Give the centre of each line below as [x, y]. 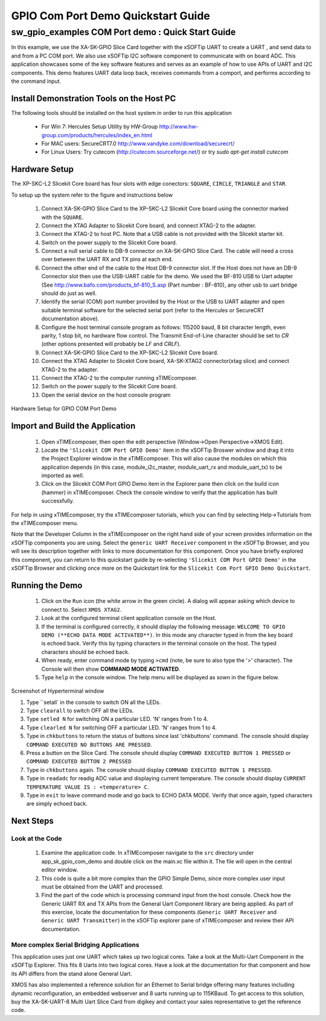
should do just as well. [69, 293]
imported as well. [63, 475]
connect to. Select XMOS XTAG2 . [81, 609]
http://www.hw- [179, 126]
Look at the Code [37, 839]
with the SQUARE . [62, 217]
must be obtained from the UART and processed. [102, 887]
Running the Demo [47, 585]
